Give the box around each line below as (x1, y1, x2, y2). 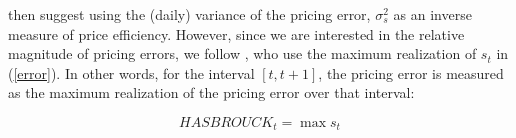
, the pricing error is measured (318, 62, 504, 83)
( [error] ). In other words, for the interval (8, 62, 255, 83)
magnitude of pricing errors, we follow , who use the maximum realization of (8, 43, 477, 64)
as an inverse (393, 4, 472, 24)
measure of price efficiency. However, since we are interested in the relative (8, 23, 465, 44)
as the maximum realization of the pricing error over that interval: (8, 82, 415, 103)
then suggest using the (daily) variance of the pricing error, (8, 4, 371, 24)
